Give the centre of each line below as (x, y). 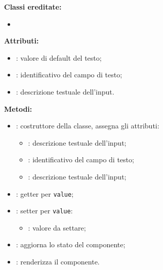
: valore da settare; (57, 227)
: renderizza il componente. (58, 262)
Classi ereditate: (33, 7)
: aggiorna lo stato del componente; (71, 244)
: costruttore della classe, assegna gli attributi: (88, 126)
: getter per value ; (45, 193)
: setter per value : (44, 211)
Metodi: (18, 108)
